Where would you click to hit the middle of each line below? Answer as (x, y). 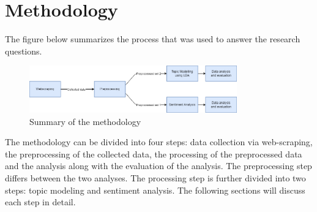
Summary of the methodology (85, 121)
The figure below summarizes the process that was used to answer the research (153, 39)
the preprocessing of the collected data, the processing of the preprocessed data (154, 153)
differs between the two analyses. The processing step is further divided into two (155, 177)
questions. (24, 51)
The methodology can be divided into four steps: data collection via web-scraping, (159, 142)
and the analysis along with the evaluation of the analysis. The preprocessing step (158, 166)
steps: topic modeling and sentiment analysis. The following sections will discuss (155, 190)
